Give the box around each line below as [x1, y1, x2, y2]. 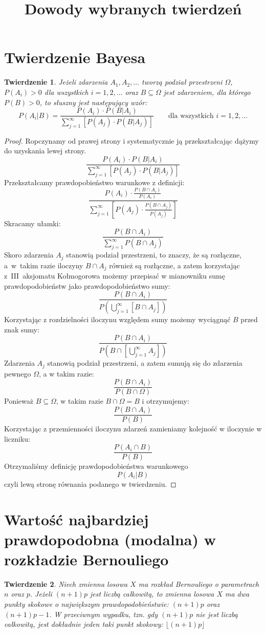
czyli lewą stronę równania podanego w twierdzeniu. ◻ [4, 478, 176, 489]
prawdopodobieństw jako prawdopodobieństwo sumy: [4, 280, 170, 291]
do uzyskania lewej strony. [4, 145, 86, 156]
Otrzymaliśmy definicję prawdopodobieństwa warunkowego [4, 461, 188, 471]
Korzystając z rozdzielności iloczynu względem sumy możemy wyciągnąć [4, 314, 231, 325]
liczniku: [4, 433, 30, 444]
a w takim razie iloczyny [4, 260, 83, 270]
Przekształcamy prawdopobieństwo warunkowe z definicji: [4, 176, 185, 187]
